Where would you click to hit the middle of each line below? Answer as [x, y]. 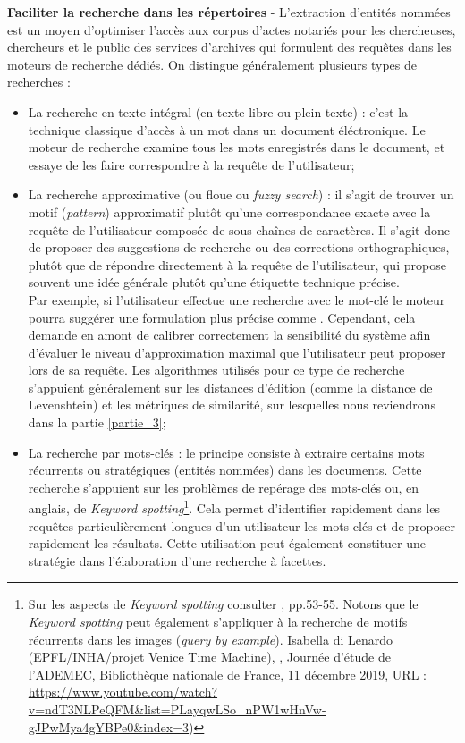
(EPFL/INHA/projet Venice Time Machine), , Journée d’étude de [209, 657]
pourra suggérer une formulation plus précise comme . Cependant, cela [222, 317]
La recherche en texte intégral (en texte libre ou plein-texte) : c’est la [218, 111]
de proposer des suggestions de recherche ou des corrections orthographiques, [239, 247]
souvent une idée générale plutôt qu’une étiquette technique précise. [214, 282]
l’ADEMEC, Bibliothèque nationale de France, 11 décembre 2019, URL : [227, 674]
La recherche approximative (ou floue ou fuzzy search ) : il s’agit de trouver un [241, 194]
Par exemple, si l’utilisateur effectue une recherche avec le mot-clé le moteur [237, 299]
